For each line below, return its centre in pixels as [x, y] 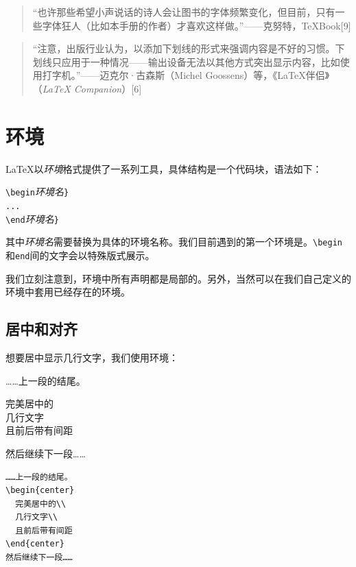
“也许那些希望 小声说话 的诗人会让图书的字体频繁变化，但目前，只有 [184, 12]
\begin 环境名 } [37, 192]
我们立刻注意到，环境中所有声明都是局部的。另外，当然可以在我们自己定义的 [178, 278]
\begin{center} [40, 491]
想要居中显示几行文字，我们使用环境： [92, 357]
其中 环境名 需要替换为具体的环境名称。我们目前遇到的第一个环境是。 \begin [174, 242]
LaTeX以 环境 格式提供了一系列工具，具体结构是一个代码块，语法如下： [164, 168]
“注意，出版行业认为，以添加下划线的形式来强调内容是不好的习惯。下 [189, 48]
